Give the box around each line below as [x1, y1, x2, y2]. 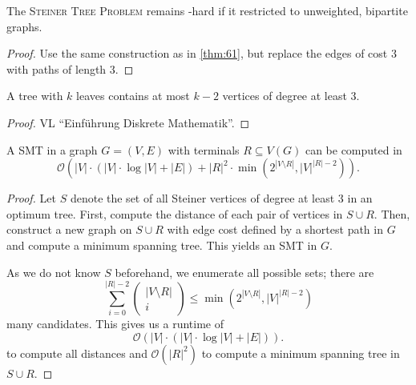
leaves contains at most [76, 87, 190, 104]
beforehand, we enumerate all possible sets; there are [115, 263, 374, 280]
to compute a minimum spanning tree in [201, 344, 400, 361]
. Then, [374, 205, 410, 222]
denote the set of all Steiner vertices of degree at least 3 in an [70, 190, 373, 207]
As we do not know [6, 263, 101, 280]
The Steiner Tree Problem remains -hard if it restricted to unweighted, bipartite [6, 2, 408, 18]
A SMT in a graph [6, 141, 98, 158]
